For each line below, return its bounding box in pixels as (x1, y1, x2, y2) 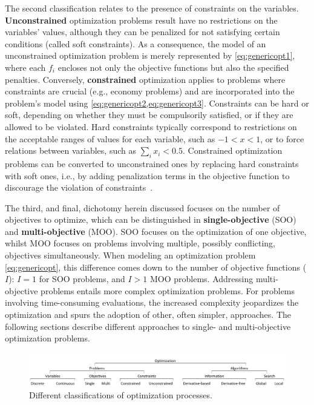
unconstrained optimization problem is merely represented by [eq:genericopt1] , (5, 49, 295, 62)
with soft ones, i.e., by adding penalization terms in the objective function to (5, 169, 290, 182)
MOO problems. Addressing (149, 272, 253, 285)
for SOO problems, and (39, 272, 125, 285)
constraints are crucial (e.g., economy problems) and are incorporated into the (5, 85, 295, 97)
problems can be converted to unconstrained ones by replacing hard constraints (5, 157, 299, 170)
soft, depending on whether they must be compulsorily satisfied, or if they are (5, 108, 293, 121)
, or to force (260, 132, 304, 145)
